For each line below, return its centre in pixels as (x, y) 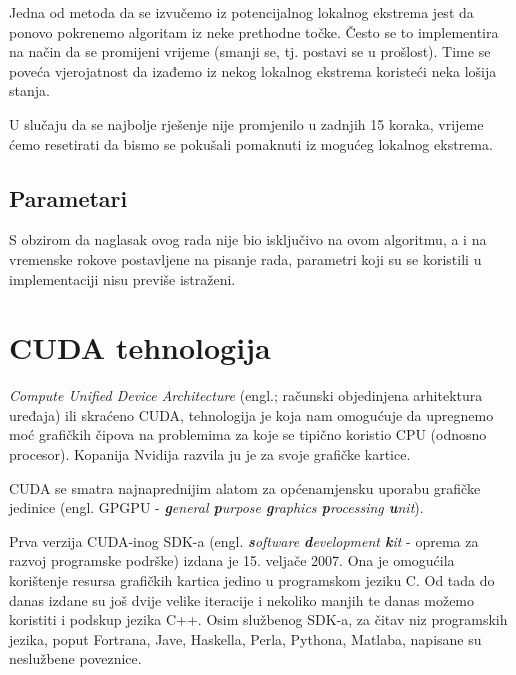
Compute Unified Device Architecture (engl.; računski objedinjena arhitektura (246, 395)
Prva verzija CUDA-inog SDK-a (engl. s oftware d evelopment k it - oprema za (244, 540)
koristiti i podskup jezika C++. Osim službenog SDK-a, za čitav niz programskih (258, 619)
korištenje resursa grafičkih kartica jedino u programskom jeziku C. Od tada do (252, 580)
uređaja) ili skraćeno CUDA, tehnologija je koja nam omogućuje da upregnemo (251, 414)
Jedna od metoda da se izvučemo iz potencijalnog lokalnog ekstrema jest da (241, 12)
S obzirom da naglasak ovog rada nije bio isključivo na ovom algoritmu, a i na (248, 239)
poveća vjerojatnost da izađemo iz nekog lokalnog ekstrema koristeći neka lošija (253, 70)
